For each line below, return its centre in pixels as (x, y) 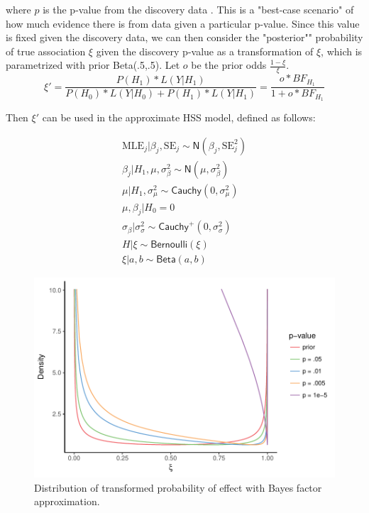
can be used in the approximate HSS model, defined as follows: (179, 117)
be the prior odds (229, 65)
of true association (46, 51)
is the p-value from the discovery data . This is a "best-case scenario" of (198, 9)
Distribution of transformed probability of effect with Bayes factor (178, 487)
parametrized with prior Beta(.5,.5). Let (93, 65)
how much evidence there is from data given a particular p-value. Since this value (183, 23)
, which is (342, 51)
